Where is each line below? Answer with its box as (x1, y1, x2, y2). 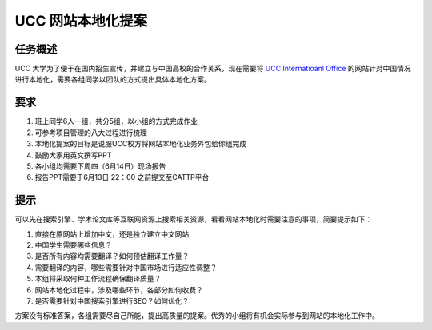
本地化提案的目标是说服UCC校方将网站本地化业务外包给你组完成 (34, 139, 247, 149)
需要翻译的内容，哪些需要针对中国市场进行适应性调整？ (34, 262, 218, 272)
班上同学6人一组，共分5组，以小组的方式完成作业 (34, 117, 198, 126)
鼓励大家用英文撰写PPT (34, 150, 112, 160)
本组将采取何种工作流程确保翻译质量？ (34, 274, 162, 284)
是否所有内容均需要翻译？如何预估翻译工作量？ (34, 252, 190, 261)
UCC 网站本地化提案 (14, 12, 148, 30)
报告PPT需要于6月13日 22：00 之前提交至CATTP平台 (34, 173, 210, 182)
